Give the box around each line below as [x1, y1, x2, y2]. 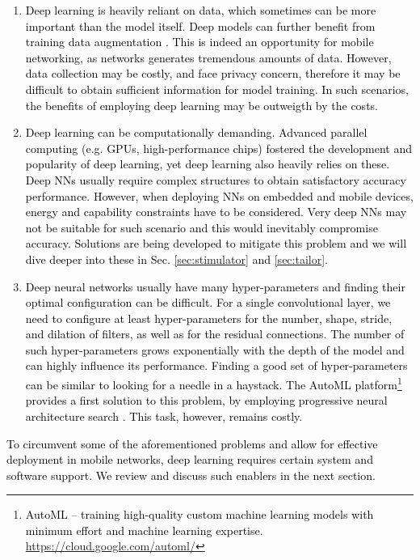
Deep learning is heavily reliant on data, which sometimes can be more [25, 2, 376, 18]
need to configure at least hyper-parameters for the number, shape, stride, [25, 309, 393, 326]
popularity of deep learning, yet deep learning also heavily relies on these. [25, 155, 390, 172]
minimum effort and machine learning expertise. [25, 521, 263, 538]
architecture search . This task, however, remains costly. [25, 407, 303, 424]
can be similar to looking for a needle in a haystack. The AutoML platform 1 [25, 374, 402, 392]
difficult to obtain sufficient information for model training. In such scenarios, [25, 80, 409, 97]
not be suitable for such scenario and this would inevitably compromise [25, 218, 378, 235]
